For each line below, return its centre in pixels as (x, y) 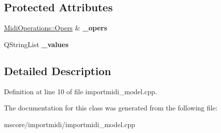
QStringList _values (36, 44)
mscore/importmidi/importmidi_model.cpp (70, 124)
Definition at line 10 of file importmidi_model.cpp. (81, 91)
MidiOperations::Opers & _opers (56, 28)
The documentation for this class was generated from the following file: (111, 108)
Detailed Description (58, 70)
